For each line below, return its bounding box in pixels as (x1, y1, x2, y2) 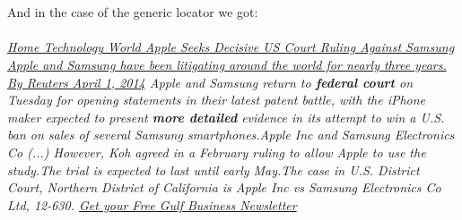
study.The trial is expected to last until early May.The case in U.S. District (7, 160, 420, 179)
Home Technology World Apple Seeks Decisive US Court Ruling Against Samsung (7, 38, 455, 56)
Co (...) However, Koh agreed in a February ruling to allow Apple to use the (7, 142, 426, 161)
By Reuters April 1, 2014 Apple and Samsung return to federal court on (7, 72, 414, 91)
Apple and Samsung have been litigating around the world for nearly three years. (7, 55, 447, 73)
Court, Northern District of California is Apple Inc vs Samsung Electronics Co (7, 178, 441, 197)
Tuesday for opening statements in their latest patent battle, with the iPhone (7, 90, 426, 109)
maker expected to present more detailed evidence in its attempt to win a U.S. (7, 107, 445, 126)
